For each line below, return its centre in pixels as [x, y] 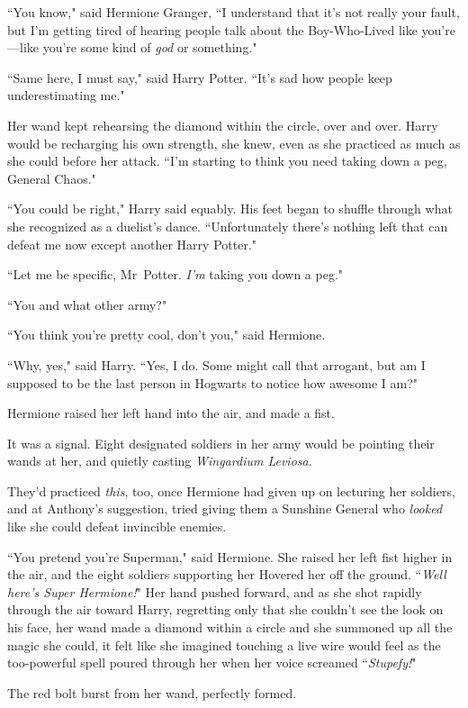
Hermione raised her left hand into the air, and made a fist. [171, 413]
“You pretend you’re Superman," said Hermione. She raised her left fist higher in [230, 556]
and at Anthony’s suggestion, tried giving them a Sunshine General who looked [225, 508]
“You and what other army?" [87, 304]
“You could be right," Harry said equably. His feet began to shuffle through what [230, 209]
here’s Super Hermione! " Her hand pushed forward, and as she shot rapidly [215, 591]
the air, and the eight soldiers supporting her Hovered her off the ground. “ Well [227, 574]
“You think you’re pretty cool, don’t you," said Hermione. [166, 335]
